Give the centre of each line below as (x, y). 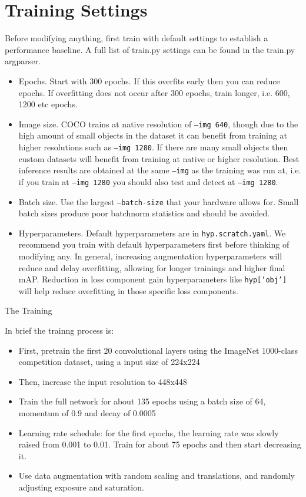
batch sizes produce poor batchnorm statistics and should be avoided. (144, 213)
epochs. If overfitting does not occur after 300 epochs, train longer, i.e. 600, (154, 92)
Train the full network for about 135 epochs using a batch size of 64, (142, 401)
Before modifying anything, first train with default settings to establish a (137, 38)
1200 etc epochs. (48, 104)
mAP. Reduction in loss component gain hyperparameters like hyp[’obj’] (153, 279)
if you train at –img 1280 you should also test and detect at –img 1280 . (148, 181)
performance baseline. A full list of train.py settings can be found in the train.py (150, 49)
